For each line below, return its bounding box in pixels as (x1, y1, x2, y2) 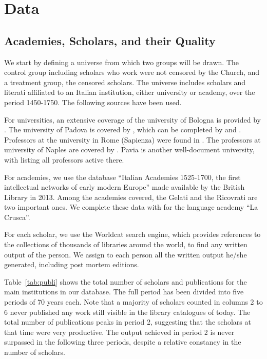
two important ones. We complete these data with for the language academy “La (4, 202, 258, 212)
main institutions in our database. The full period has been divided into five (4, 286, 244, 297)
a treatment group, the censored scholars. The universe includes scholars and (4, 76, 246, 87)
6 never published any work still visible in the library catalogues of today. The (4, 306, 251, 317)
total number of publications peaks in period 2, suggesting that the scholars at (4, 316, 251, 327)
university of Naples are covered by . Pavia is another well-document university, (4, 144, 255, 155)
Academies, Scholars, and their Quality (4, 32, 216, 48)
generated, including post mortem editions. (4, 259, 139, 270)
